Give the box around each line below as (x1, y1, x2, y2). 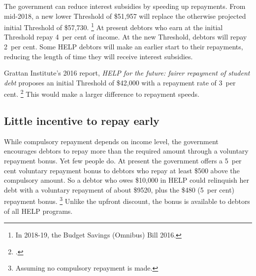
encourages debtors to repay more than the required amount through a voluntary (4, 146, 249, 156)
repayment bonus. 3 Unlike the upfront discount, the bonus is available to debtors (4, 195, 250, 206)
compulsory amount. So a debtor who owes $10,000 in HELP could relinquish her (4, 175, 250, 185)
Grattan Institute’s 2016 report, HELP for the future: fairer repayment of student (4, 68, 250, 78)
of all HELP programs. (4, 205, 73, 216)
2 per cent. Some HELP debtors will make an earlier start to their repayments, (4, 41, 243, 52)
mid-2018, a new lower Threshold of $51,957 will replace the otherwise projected (4, 10, 246, 21)
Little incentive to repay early (4, 113, 160, 128)
